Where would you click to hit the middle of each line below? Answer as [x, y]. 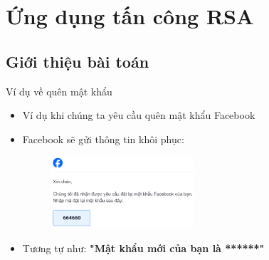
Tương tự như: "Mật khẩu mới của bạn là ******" [143, 248]
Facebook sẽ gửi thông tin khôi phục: [103, 139]
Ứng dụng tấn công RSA [130, 16]
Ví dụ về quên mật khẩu [59, 91]
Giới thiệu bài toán [78, 61]
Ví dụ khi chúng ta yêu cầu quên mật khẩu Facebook [139, 115]
